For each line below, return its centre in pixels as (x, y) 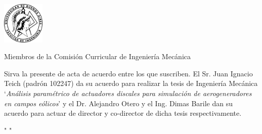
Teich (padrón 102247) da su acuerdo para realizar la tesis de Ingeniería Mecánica (131, 83)
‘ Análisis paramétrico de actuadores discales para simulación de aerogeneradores (128, 93)
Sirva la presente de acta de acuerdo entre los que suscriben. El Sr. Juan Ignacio (128, 73)
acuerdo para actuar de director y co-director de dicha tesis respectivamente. (123, 113)
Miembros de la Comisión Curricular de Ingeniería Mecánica (98, 56)
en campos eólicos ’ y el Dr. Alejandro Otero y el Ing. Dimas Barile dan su (119, 103)
